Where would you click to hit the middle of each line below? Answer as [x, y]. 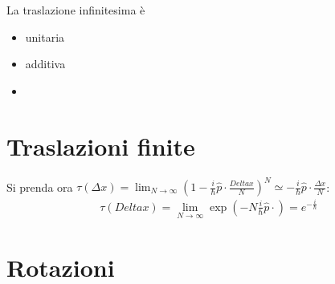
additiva [45, 64]
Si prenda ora [40, 186]
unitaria [45, 37]
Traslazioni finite [101, 146]
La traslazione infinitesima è [76, 10]
